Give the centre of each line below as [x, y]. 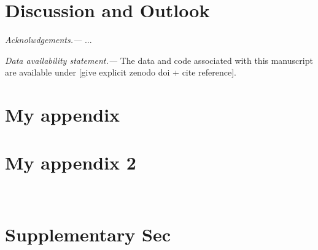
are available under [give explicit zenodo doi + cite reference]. [121, 72]
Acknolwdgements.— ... [48, 40]
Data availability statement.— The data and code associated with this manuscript [159, 60]
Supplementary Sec [88, 234]
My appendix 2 [71, 162]
